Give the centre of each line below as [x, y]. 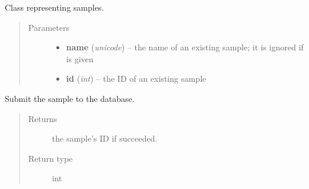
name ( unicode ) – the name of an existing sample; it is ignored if [185, 47]
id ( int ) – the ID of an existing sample [136, 79]
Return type [50, 158]
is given [80, 58]
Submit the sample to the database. [70, 98]
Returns [43, 118]
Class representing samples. [55, 7]
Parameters [49, 27]
